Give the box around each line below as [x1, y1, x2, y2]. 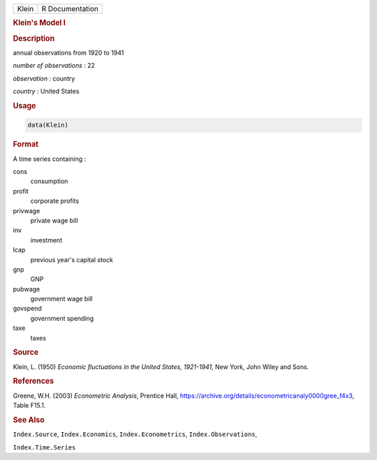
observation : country [13, 74, 75, 82]
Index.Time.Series [13, 443, 76, 451]
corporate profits [30, 196, 80, 206]
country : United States [13, 87, 80, 96]
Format [13, 140, 38, 150]
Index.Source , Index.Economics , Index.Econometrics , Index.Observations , [13, 430, 258, 438]
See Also [13, 415, 45, 424]
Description [13, 34, 55, 43]
